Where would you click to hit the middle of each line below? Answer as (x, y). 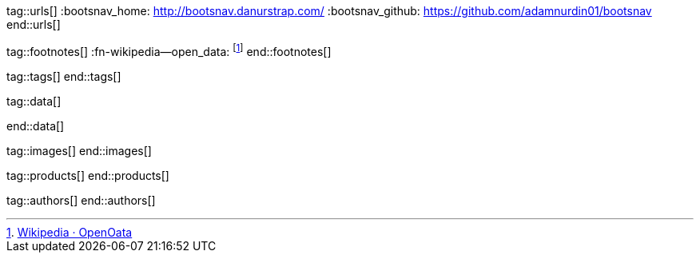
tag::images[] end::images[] (79, 150)
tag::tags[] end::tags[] (64, 76)
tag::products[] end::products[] (88, 175)
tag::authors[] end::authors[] (81, 200)
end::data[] (36, 126)
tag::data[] (34, 101)
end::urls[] (34, 24)
